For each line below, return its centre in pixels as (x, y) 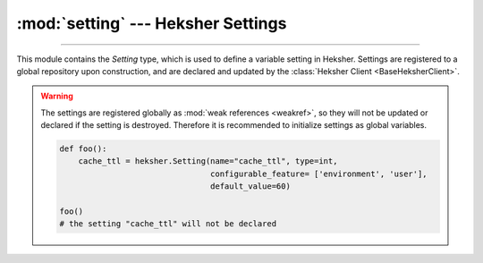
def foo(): (83, 149)
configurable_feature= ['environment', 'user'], (319, 174)
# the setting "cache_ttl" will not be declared (168, 224)
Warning (57, 96)
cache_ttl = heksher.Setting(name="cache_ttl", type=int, (208, 161)
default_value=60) (250, 187)
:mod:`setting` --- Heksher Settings (152, 23)
